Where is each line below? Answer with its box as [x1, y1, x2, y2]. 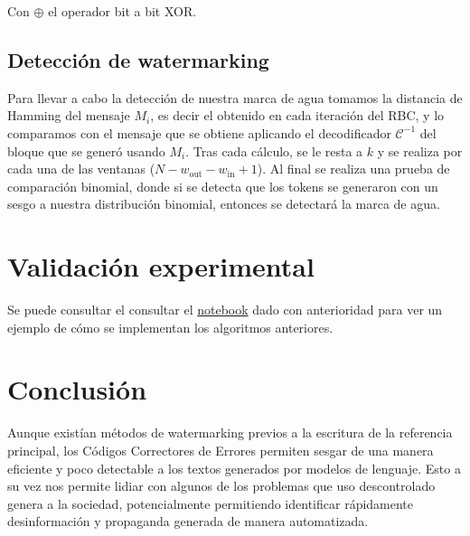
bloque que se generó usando [7, 141, 165, 160]
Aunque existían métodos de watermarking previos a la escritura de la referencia [7, 423, 453, 442]
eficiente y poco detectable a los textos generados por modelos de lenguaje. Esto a [7, 458, 461, 477]
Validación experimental [7, 248, 315, 285]
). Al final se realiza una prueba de [257, 159, 450, 178]
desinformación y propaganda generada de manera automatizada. [7, 512, 369, 531]
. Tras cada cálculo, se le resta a [185, 141, 363, 160]
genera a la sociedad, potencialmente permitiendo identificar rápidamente [7, 494, 414, 512]
